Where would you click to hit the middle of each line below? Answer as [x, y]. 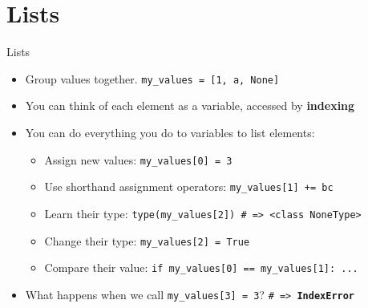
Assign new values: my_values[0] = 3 [138, 159]
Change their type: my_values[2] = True [147, 240]
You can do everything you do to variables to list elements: [170, 132]
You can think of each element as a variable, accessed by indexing [190, 105]
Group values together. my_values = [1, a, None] [152, 78]
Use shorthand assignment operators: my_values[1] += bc [189, 186]
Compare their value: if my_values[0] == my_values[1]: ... [201, 267]
